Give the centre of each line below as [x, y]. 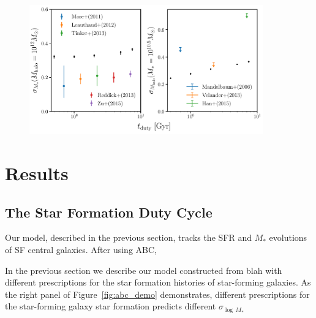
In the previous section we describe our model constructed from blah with [144, 270]
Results [37, 173]
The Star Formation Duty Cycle [109, 212]
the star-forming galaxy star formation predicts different [111, 306]
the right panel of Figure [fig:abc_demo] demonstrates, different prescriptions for [157, 294]
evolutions [288, 237]
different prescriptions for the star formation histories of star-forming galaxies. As [158, 282]
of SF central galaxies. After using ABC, [81, 250]
